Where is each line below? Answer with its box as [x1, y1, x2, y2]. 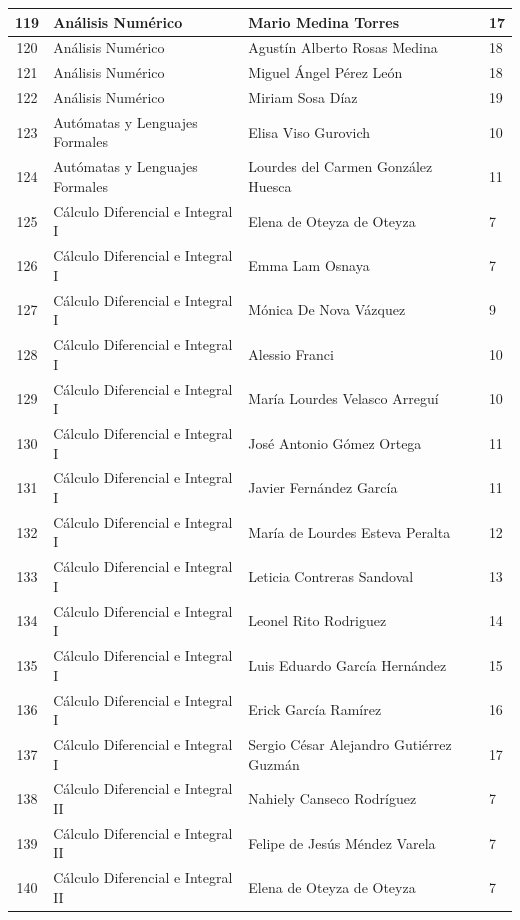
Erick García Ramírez [248, 699, 382, 720]
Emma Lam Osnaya [248, 254, 370, 275]
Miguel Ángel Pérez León [248, 62, 403, 83]
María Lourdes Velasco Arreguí [248, 388, 439, 409]
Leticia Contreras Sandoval [248, 566, 414, 587]
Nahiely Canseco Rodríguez [248, 788, 417, 809]
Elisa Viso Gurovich [248, 121, 371, 142]
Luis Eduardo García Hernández [248, 654, 447, 675]
